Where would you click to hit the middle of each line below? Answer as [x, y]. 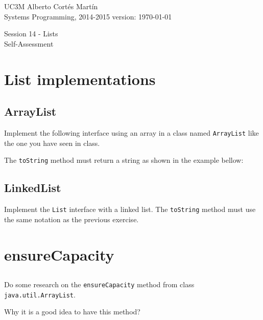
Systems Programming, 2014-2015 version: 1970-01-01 [88, 16]
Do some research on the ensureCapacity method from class [99, 284]
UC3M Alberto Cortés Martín [51, 6]
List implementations [80, 79]
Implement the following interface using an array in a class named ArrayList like [131, 132]
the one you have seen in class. [52, 143]
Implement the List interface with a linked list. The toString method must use [130, 209]
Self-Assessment [29, 43]
